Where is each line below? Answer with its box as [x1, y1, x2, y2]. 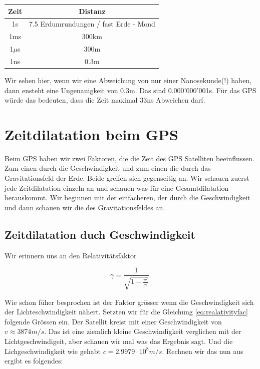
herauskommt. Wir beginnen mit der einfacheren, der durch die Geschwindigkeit [5, 192, 250, 203]
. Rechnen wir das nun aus [162, 345, 243, 356]
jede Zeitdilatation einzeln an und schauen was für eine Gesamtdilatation [5, 182, 229, 193]
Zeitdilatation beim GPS [5, 124, 178, 144]
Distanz [79, 6, 106, 16]
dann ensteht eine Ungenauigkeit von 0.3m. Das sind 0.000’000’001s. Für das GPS [5, 85, 256, 95]
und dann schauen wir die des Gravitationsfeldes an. [5, 202, 165, 212]
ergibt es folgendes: [5, 355, 63, 366]
